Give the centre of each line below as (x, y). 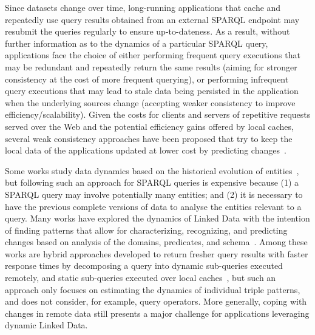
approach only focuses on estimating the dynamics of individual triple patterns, (153, 289)
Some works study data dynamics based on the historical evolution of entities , (152, 170)
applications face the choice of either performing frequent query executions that (153, 55)
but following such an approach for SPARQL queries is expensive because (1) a (152, 182)
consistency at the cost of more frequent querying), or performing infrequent (147, 79)
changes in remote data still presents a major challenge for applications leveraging (157, 313)
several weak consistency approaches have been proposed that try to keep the (149, 138)
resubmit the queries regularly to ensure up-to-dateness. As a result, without (147, 31)
